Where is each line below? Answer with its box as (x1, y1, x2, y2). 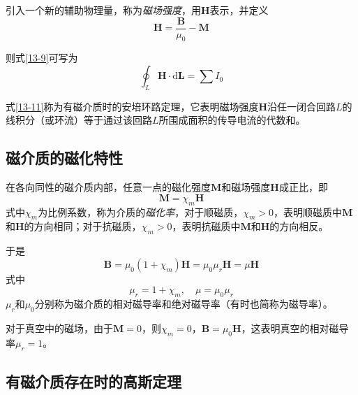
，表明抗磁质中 (172, 219, 241, 234)
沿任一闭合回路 (267, 99, 336, 113)
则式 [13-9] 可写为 (6, 50, 78, 65)
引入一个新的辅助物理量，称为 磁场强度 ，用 (6, 3, 201, 17)
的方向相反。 (269, 219, 329, 234)
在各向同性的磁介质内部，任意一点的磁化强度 (6, 180, 211, 194)
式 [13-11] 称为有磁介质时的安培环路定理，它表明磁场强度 (6, 99, 259, 113)
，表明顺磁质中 (273, 204, 342, 219)
